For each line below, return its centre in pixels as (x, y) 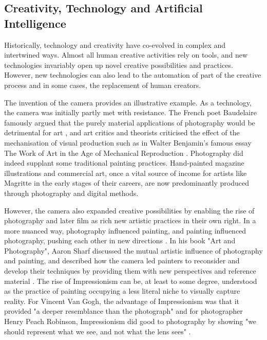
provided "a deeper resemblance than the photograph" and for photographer (123, 311)
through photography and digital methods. (71, 193)
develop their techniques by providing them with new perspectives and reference (130, 271)
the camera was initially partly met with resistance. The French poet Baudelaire (130, 112)
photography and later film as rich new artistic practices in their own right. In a (130, 220)
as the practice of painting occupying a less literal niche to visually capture (122, 291)
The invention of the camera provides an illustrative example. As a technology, (128, 102)
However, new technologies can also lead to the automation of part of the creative (133, 75)
